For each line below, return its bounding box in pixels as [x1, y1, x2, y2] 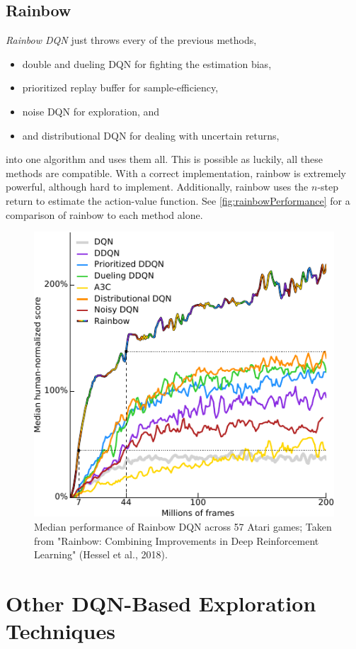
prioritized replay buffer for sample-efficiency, [22, 80, 219, 95]
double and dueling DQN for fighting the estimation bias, [22, 56, 272, 71]
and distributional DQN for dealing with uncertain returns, [22, 128, 280, 142]
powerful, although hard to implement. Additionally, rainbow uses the [6, 179, 309, 194]
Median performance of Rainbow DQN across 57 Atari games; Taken [34, 519, 332, 534]
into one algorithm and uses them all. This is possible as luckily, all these [6, 152, 323, 167]
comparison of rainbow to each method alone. [6, 207, 203, 222]
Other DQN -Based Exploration [6, 589, 316, 617]
